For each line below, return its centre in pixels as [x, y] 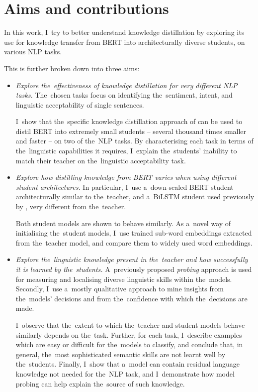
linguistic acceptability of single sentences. [80, 104]
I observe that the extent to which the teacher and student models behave [130, 325]
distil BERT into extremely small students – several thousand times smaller [131, 131]
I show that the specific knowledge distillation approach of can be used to [129, 121]
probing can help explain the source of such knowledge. [100, 383]
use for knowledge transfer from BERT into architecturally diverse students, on [125, 42]
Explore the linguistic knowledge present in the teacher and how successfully [132, 259]
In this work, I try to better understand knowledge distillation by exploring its [124, 32]
